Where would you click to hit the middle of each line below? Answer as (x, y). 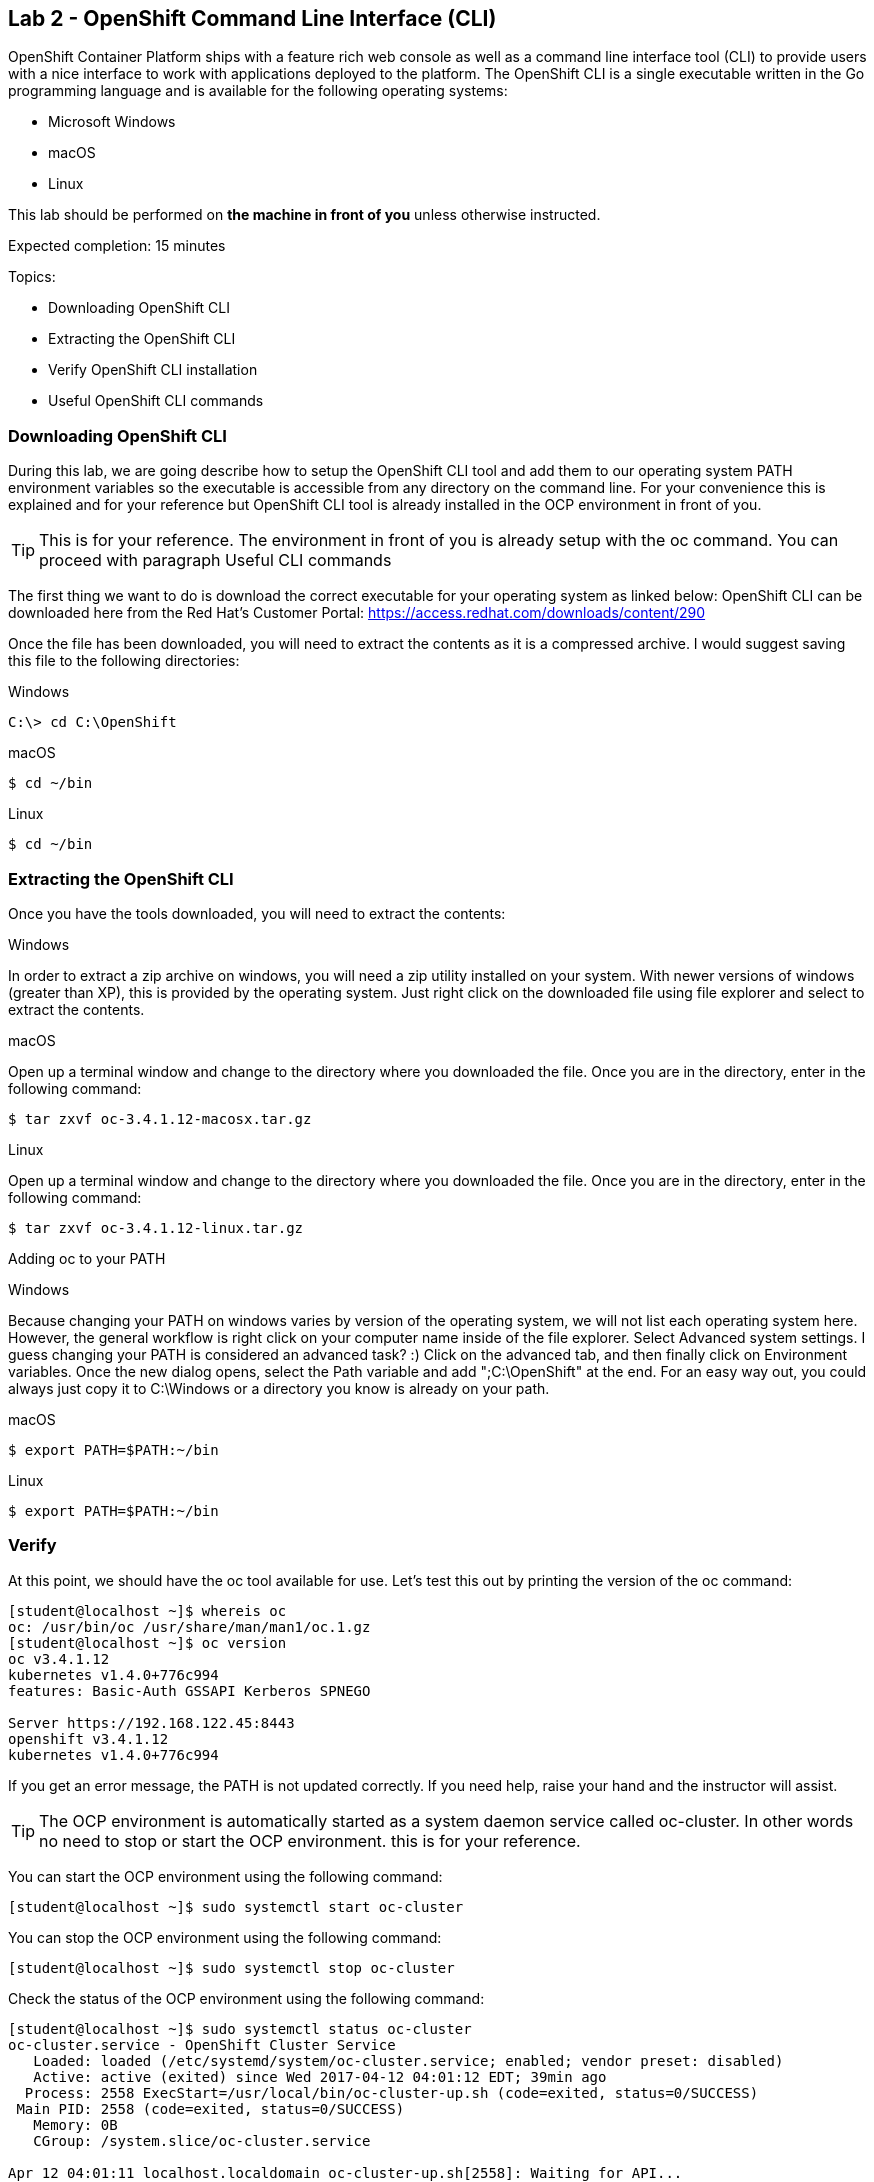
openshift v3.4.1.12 (88, 1738)
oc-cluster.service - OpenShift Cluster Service (202, 2044)
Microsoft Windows (112, 122)
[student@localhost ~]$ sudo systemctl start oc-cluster (236, 1906)
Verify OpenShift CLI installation (153, 370)
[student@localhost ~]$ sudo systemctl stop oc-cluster (231, 1967)
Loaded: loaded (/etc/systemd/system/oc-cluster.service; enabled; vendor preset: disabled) (408, 2060)
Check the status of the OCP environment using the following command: (246, 1998)
